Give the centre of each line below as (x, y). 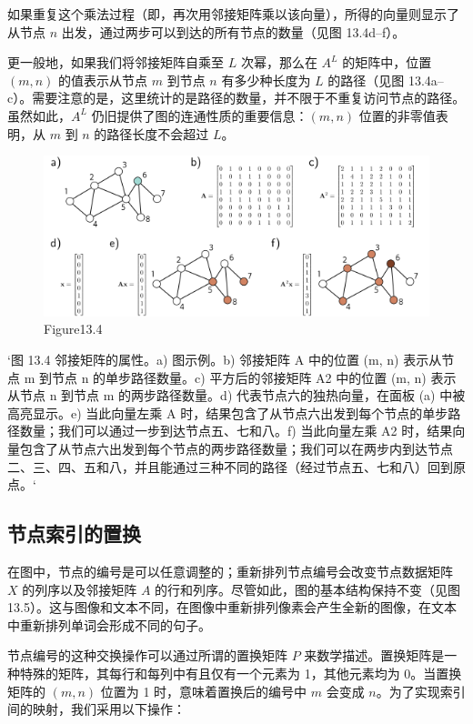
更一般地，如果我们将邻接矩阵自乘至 (116, 62)
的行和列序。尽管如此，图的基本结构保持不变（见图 (308, 589)
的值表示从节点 (103, 80)
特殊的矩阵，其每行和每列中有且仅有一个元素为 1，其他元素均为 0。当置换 (241, 673)
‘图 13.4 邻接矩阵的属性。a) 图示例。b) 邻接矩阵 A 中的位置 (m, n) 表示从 (225, 360)
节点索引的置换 (74, 533)
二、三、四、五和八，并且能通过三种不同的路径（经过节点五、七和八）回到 (230, 466)
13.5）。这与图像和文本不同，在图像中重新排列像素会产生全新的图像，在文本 (232, 607)
